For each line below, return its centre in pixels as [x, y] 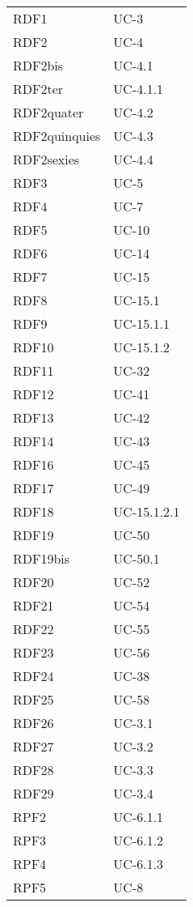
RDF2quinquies [57, 136]
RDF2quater [48, 112]
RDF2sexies [46, 159]
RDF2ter [38, 89]
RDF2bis [38, 65]
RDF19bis [42, 558]
